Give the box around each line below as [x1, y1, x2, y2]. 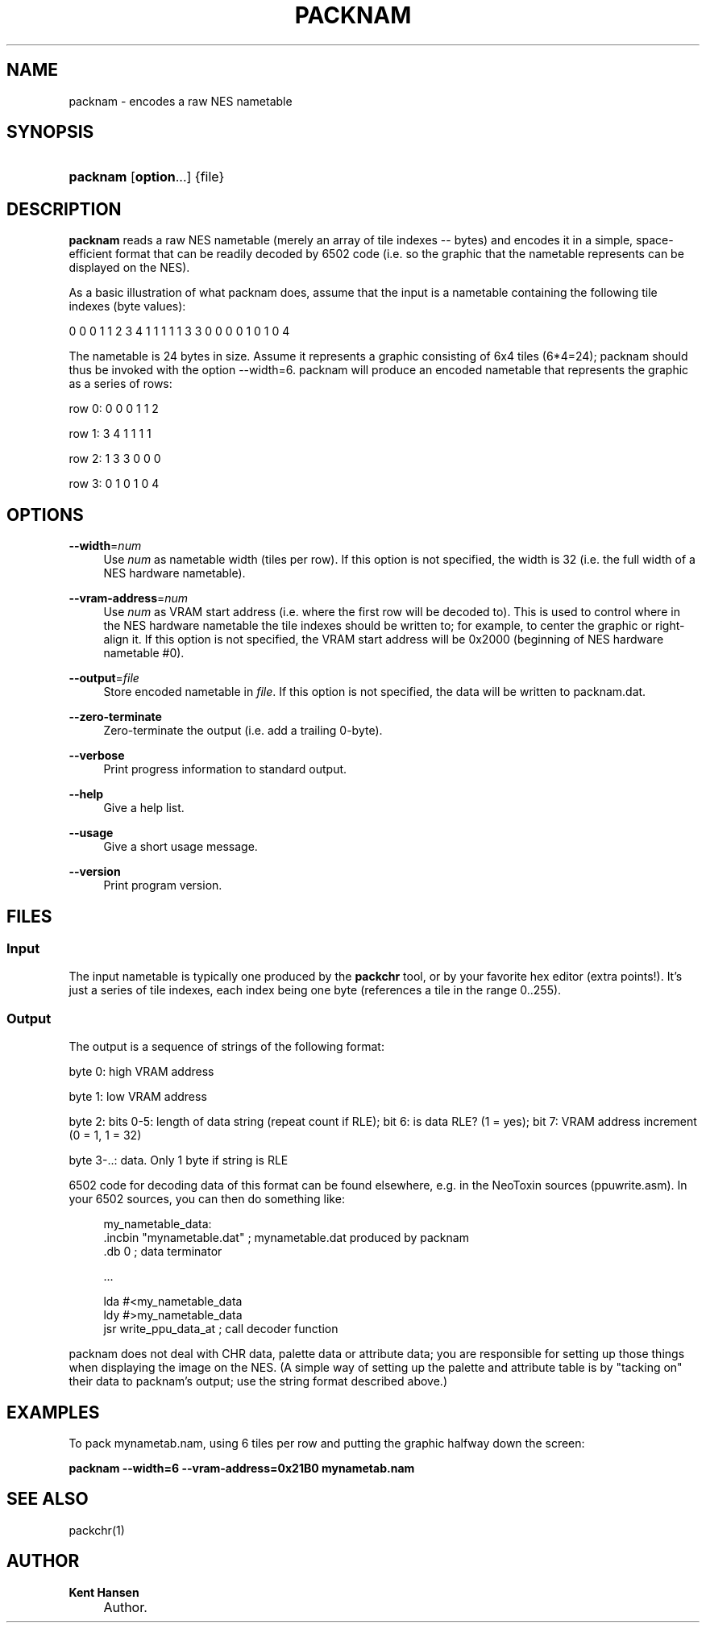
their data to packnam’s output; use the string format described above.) [69, 1374, 447, 1389]
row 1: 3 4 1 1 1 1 [69, 427, 152, 441]
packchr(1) [69, 1523, 125, 1537]
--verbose [69, 748, 125, 763]
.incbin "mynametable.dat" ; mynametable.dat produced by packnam [103, 1231, 469, 1245]
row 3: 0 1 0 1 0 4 [69, 477, 160, 491]
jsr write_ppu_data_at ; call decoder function [103, 1322, 338, 1336]
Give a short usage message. [103, 839, 258, 854]
